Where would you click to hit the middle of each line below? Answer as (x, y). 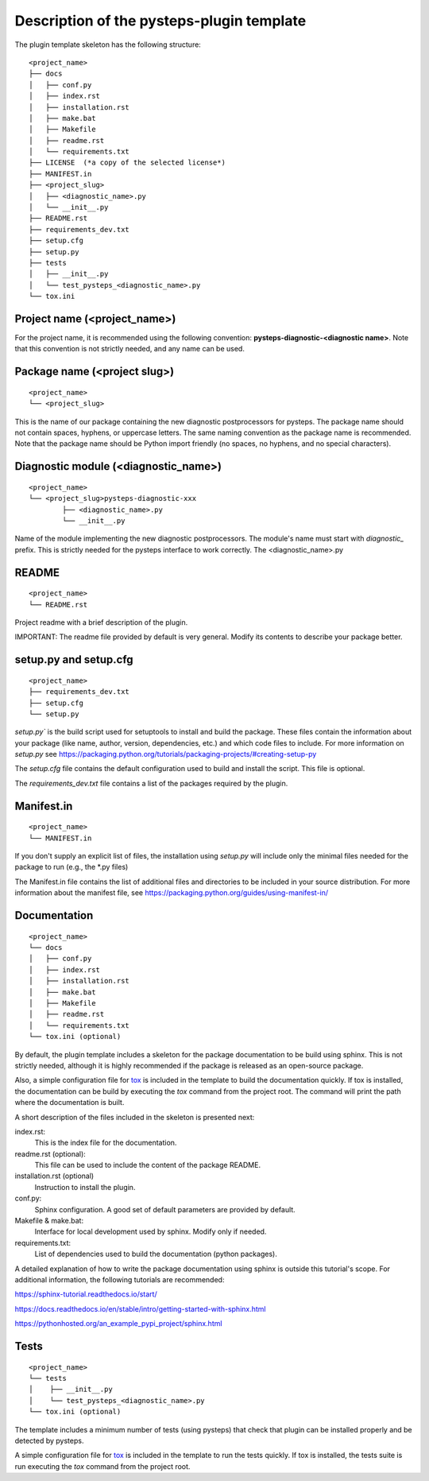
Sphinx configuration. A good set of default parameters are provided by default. (165, 1209)
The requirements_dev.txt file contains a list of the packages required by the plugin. (151, 783)
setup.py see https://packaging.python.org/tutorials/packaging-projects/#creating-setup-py (166, 754)
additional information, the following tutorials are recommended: (120, 1279)
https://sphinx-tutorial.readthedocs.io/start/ (86, 1294)
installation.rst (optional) (54, 1176)
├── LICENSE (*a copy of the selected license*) (128, 163)
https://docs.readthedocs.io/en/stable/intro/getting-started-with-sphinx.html (140, 1308)
